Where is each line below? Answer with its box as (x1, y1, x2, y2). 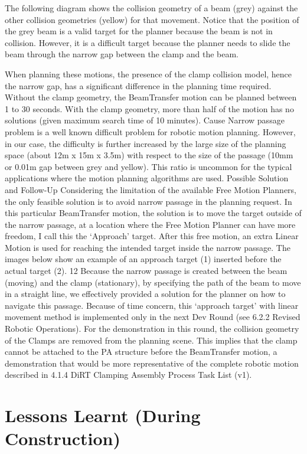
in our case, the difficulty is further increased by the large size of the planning (5, 137, 286, 149)
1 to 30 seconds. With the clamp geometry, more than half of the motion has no (5, 102, 294, 115)
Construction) (5, 426, 120, 450)
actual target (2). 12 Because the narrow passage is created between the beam (5, 264, 288, 277)
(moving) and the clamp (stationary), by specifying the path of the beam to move (5, 276, 301, 288)
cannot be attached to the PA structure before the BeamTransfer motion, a (5, 345, 277, 358)
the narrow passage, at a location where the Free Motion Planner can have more (5, 218, 296, 230)
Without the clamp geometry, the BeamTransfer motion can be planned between (5, 91, 297, 103)
